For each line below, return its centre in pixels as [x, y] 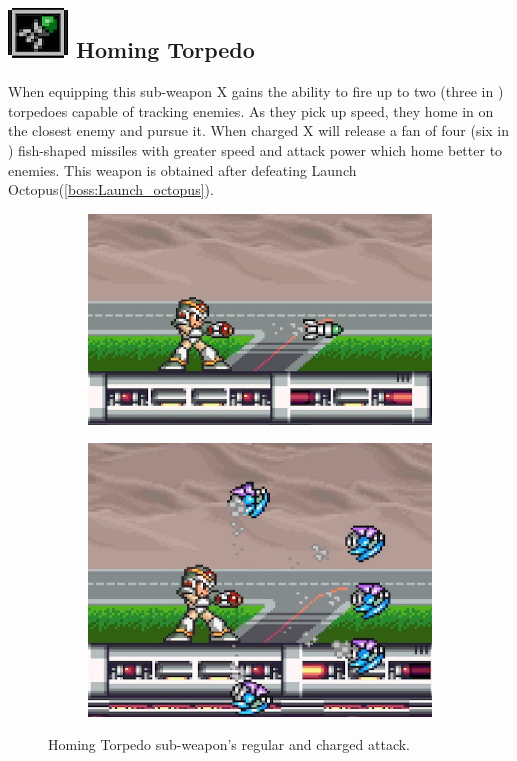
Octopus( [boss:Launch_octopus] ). [111, 189]
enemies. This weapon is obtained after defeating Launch [182, 169]
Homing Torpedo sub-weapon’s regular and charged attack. [229, 744]
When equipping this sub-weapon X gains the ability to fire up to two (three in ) [256, 91]
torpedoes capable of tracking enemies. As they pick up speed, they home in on [251, 110]
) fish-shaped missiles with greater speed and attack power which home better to [255, 149]
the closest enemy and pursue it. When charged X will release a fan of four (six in [259, 130]
